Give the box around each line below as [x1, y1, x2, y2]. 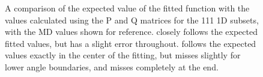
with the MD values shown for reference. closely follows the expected [5, 25, 258, 38]
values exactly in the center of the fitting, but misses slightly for [5, 49, 241, 61]
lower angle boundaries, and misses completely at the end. [5, 60, 219, 73]
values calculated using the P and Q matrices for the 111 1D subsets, [5, 13, 259, 26]
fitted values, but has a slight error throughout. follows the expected [5, 37, 256, 49]
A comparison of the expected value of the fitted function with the [5, 2, 250, 14]
